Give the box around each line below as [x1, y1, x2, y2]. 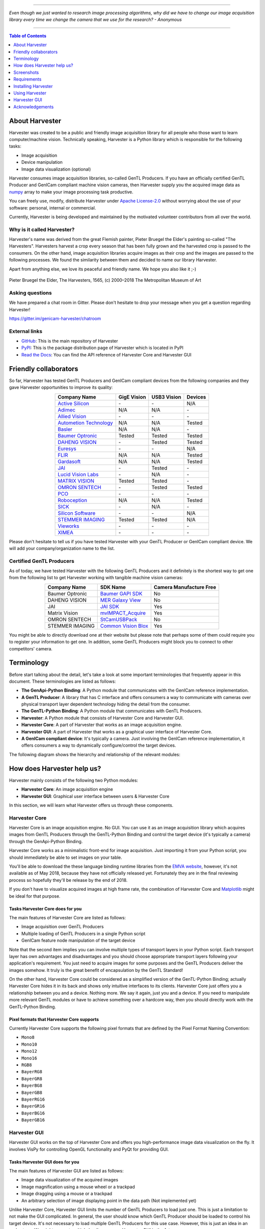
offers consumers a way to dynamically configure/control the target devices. [21, 742, 176, 748]
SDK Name [100, 584, 126, 590]
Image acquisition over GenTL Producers [21, 924, 104, 930]
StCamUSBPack [100, 616, 137, 623]
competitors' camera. [9, 645, 53, 651]
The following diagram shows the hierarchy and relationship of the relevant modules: [9, 751, 181, 757]
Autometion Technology [57, 419, 113, 426]
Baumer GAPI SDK [100, 590, 142, 597]
